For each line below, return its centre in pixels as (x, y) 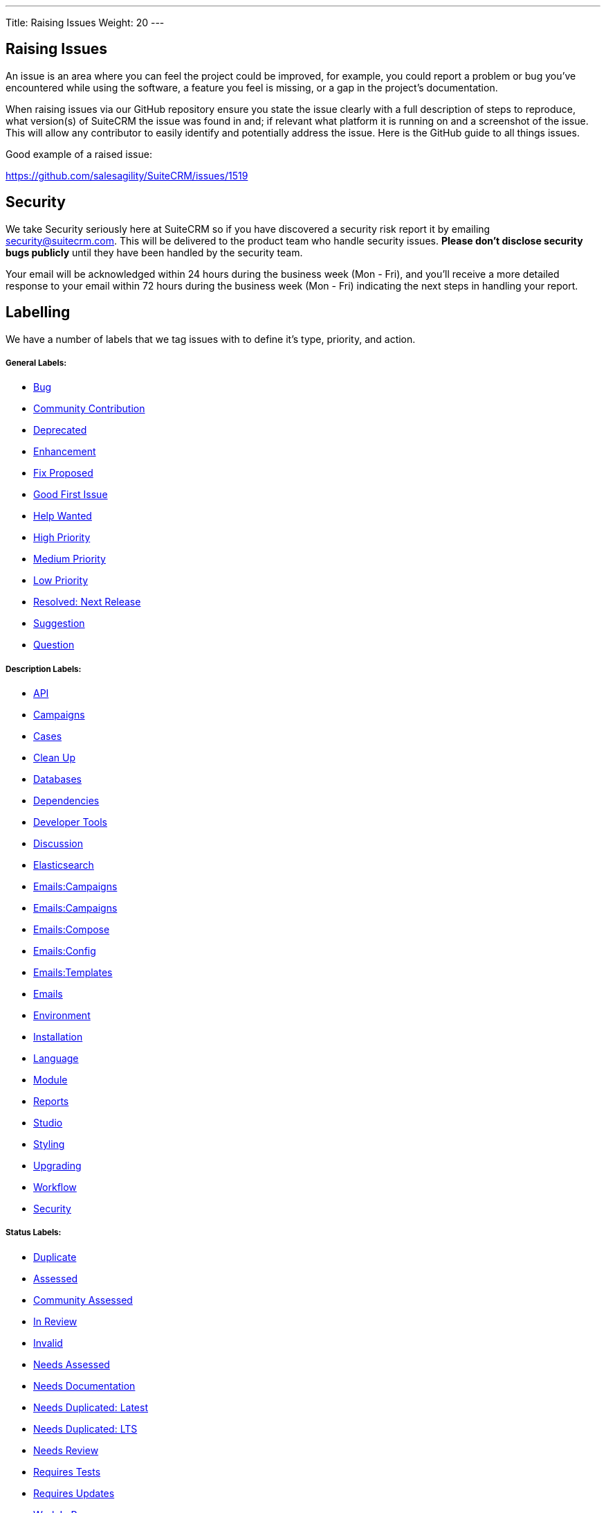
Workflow (55, 1187)
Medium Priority (70, 559)
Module (50, 1080)
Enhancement (65, 452)
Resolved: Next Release (87, 602)
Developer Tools (70, 822)
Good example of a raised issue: (79, 154)
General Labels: (36, 363)
